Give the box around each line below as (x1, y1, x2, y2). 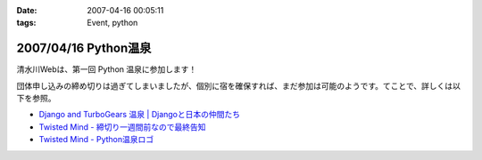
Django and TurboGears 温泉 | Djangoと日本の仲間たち (38, 109, 241, 120)
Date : (16, 5, 37, 15)
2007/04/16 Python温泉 (16, 41, 152, 56)
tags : (16, 18, 37, 28)
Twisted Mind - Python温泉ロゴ (38, 134, 154, 145)
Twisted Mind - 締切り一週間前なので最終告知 (38, 121, 206, 132)
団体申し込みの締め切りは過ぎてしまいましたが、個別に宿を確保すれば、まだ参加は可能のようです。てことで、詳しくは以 (16, 80, 461, 91)
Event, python (87, 18, 138, 28)
